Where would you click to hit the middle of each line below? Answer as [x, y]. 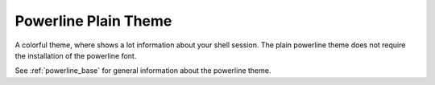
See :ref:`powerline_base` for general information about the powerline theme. [143, 71]
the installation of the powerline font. [76, 55]
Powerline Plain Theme [93, 21]
